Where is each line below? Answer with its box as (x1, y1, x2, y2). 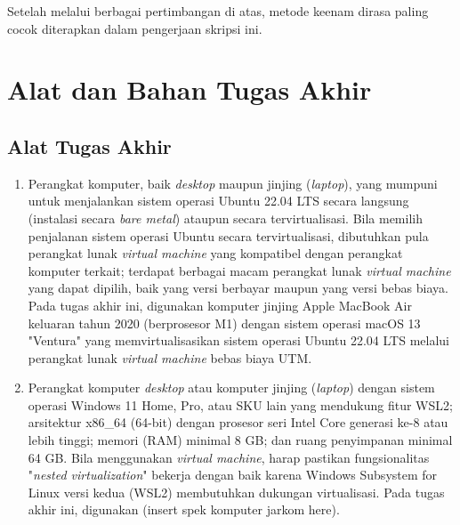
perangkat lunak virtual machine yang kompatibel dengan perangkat (28, 244, 403, 262)
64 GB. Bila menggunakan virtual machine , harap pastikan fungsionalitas (28, 448, 430, 466)
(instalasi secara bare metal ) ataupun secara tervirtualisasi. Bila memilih (28, 208, 423, 227)
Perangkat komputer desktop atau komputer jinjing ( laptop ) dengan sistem (28, 378, 435, 397)
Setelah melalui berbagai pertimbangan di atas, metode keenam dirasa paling (7, 2, 429, 20)
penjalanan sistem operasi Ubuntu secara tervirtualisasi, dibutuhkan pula (28, 226, 429, 245)
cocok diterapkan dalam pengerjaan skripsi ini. (7, 19, 262, 37)
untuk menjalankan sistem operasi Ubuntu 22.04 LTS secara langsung (28, 191, 409, 210)
